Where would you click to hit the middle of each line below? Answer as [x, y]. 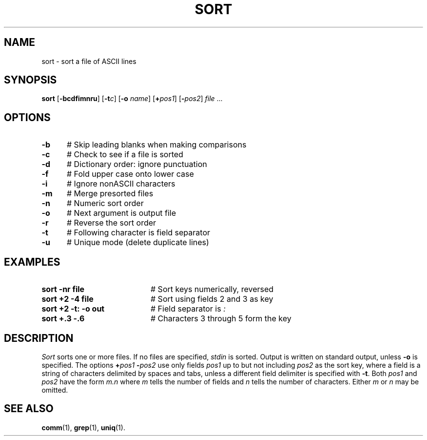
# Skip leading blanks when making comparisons [156, 145]
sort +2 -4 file [68, 299]
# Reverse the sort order [111, 223]
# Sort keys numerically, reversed [212, 289]
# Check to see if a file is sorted [125, 155]
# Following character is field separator [138, 233]
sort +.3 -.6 [63, 319]
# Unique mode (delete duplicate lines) [138, 242]
